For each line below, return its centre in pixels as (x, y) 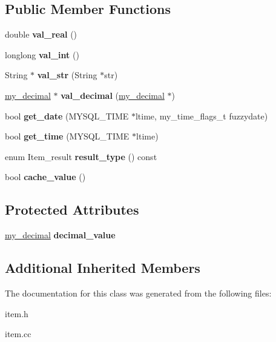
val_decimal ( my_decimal (113, 95)
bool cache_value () (45, 177)
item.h (17, 313)
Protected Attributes (72, 210)
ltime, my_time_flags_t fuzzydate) (202, 116)
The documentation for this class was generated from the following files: (138, 293)
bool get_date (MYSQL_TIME (67, 116)
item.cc (18, 334)
